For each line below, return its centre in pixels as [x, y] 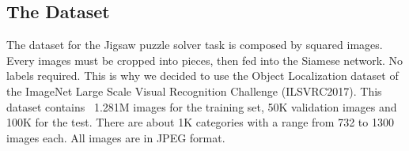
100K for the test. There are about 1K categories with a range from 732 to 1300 [200, 122]
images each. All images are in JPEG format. [116, 137]
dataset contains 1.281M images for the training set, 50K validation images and [202, 106]
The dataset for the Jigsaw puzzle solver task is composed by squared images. [195, 45]
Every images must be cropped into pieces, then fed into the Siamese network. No [205, 60]
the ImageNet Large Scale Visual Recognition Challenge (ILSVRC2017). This [194, 91]
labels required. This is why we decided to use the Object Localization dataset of [203, 75]
